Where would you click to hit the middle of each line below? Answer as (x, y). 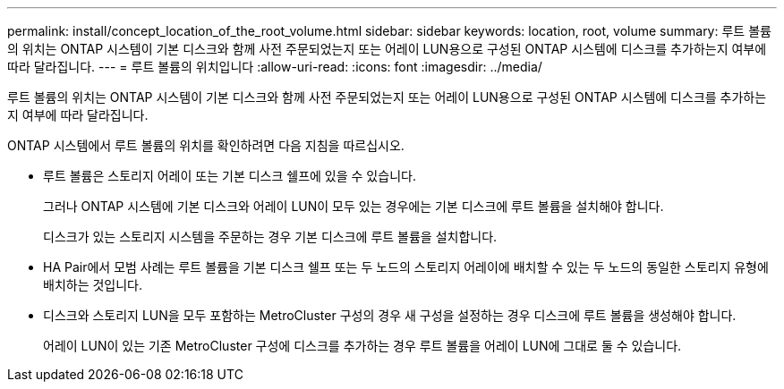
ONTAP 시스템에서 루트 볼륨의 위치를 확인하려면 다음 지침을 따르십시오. (206, 145)
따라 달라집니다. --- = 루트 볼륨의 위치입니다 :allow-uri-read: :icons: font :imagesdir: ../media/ (275, 67)
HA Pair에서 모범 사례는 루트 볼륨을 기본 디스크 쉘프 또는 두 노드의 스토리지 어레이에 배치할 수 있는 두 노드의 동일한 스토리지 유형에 (406, 267)
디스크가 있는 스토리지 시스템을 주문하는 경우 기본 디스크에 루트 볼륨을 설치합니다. (270, 237)
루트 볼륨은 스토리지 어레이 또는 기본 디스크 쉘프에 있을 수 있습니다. (230, 176)
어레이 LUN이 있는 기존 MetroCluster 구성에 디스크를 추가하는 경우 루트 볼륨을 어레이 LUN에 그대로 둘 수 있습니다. (362, 346)
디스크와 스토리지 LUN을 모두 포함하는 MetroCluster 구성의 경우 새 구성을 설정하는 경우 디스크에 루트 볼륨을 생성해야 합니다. (390, 315)
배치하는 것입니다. (93, 285)
